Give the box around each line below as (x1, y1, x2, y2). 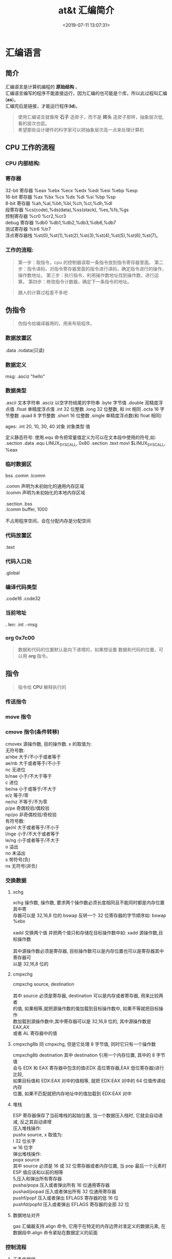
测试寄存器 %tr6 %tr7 (5, 226, 51, 232)
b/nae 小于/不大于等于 (5, 773, 52, 779)
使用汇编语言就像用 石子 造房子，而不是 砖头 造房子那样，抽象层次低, (17, 114, 164, 120)
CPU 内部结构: (5, 160, 41, 167)
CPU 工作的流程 (5, 143, 55, 152)
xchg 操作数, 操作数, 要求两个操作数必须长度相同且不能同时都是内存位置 (12, 899, 165, 906)
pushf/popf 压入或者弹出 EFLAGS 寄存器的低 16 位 (12, 1195, 119, 1201)
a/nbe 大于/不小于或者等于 (5, 754, 61, 760)
